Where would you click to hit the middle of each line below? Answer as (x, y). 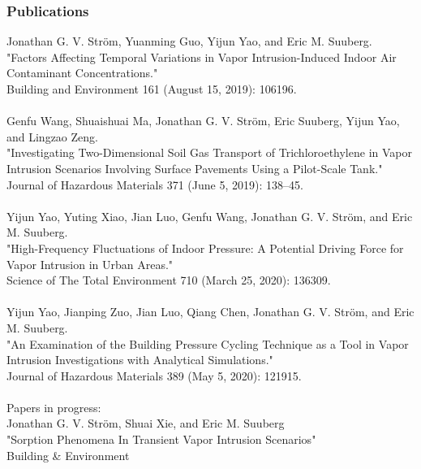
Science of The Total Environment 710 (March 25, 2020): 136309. (169, 280)
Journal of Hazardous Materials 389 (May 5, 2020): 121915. (154, 375)
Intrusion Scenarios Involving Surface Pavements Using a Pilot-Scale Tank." (195, 168)
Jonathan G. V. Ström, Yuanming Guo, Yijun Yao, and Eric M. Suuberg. (189, 41)
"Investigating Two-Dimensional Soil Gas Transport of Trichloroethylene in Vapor (209, 152)
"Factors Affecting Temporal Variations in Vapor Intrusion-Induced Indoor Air (202, 56)
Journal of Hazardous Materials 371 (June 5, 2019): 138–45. (155, 184)
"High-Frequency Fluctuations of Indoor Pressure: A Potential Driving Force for (205, 248)
